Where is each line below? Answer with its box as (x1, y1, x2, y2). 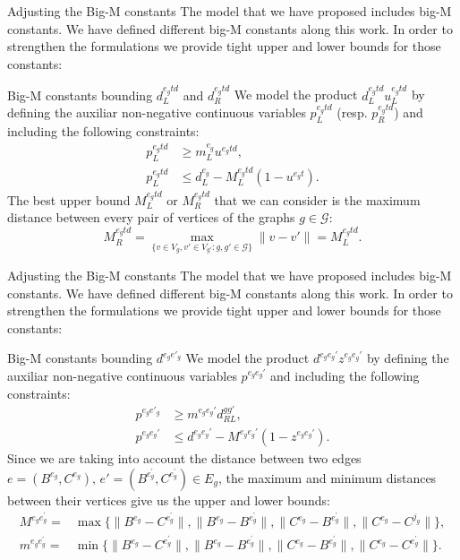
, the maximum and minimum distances (217, 468, 437, 487)
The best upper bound (7, 190, 131, 209)
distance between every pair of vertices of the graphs (7, 208, 295, 227)
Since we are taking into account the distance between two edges (7, 448, 362, 467)
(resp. (336, 103, 368, 122)
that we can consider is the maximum (214, 190, 421, 209)
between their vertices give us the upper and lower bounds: (7, 490, 330, 509)
